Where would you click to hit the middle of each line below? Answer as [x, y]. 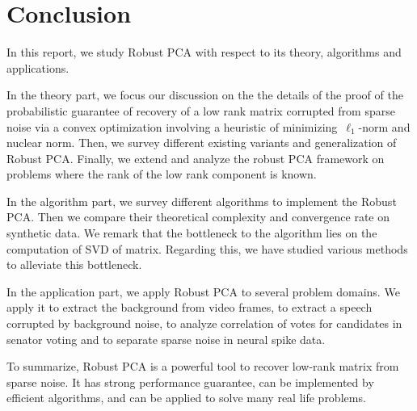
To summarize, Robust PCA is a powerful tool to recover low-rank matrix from [203, 366]
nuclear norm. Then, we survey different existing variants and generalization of [202, 143]
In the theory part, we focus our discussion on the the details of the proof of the [205, 95]
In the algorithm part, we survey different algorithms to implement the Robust [202, 201]
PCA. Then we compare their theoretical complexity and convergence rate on [198, 217]
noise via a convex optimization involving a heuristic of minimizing [172, 126]
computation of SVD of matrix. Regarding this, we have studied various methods [207, 248]
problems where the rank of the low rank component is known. [162, 174]
